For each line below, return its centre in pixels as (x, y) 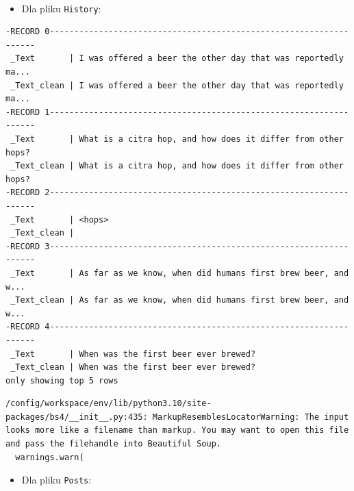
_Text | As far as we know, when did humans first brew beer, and (180, 273)
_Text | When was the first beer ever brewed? (133, 354)
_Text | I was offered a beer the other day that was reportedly (177, 59)
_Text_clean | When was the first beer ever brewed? (133, 367)
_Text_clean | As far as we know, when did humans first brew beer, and (180, 300)
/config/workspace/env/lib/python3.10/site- (109, 404)
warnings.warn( (50, 457)
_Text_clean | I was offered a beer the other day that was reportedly (177, 85)
